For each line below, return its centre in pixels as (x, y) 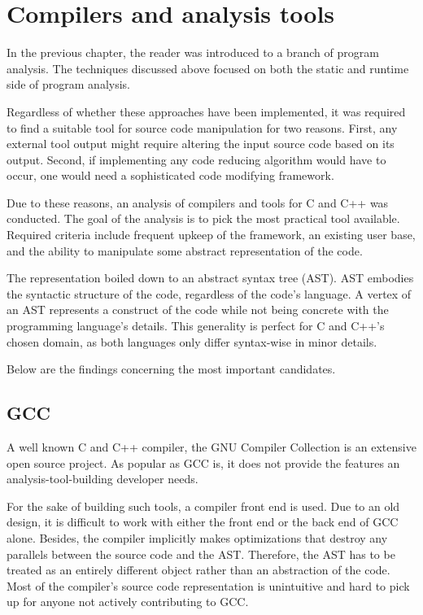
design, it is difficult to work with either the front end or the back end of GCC (203, 522)
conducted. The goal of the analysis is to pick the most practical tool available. (203, 218)
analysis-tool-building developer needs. (102, 479)
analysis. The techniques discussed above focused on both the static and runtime (208, 68)
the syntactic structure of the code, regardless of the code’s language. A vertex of (209, 293)
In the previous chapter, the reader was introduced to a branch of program (193, 52)
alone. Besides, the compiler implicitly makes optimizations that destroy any (197, 537)
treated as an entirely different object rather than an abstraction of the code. (198, 570)
